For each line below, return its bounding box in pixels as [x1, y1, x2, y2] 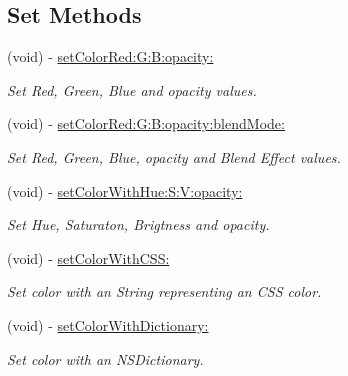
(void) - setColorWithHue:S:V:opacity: [7, 180, 243, 201]
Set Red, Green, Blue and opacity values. [7, 79, 257, 100]
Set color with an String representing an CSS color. [7, 281, 322, 302]
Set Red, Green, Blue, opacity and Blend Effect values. [7, 146, 341, 167]
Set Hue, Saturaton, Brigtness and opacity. [7, 214, 270, 235]
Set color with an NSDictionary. [7, 348, 204, 369]
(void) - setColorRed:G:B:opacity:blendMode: [7, 113, 285, 134]
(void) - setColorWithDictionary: [7, 314, 209, 335]
